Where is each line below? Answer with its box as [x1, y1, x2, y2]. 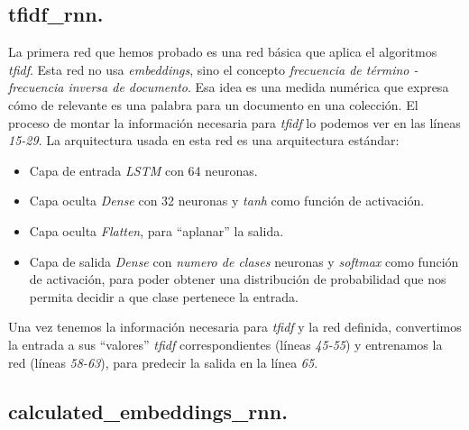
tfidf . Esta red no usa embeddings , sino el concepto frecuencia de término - [8, 59, 418, 78]
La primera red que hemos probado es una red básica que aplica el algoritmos [8, 42, 437, 61]
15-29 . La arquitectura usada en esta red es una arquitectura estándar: [8, 131, 400, 150]
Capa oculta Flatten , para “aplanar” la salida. [29, 221, 284, 240]
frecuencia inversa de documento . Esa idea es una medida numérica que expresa [8, 78, 449, 96]
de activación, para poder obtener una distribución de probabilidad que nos [29, 270, 446, 288]
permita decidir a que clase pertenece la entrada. [29, 287, 299, 306]
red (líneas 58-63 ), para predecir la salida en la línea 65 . [8, 352, 318, 371]
